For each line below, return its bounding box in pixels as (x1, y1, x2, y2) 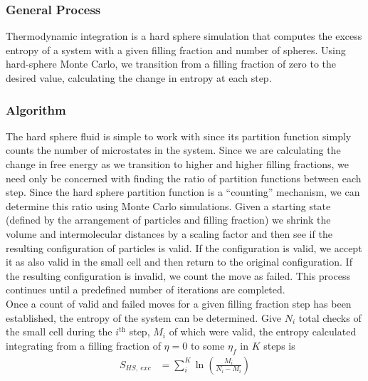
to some (190, 338, 225, 353)
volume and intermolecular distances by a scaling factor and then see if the (6, 226, 332, 241)
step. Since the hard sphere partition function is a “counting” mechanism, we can (6, 184, 360, 199)
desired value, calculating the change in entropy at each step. (6, 71, 272, 85)
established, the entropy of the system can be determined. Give (6, 310, 282, 325)
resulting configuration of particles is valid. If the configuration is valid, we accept (6, 240, 362, 255)
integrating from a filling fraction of (6, 338, 161, 353)
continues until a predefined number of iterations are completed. (6, 282, 285, 297)
